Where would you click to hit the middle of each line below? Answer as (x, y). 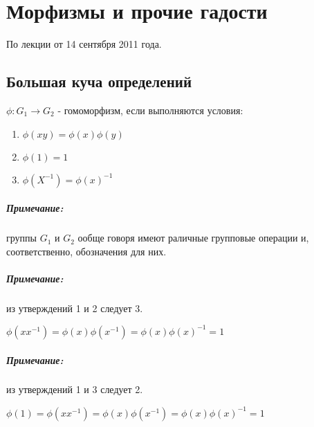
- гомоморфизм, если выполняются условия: (150, 110)
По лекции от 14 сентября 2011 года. (84, 44)
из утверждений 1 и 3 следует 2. (75, 389)
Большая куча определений (99, 81)
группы (21, 238)
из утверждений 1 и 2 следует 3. (75, 308)
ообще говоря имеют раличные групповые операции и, (193, 238)
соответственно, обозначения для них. (86, 251)
